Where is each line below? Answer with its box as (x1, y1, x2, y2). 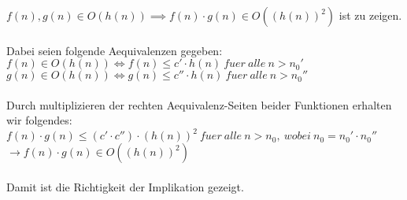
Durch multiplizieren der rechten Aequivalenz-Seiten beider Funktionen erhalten (6, 96, 392, 113)
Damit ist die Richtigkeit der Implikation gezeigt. (6, 179, 244, 195)
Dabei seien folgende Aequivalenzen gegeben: (6, 42, 223, 58)
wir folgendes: (6, 112, 72, 128)
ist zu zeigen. (339, 7, 402, 23)
